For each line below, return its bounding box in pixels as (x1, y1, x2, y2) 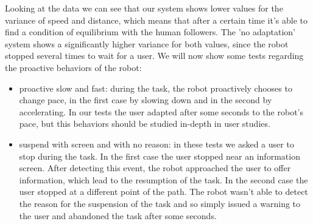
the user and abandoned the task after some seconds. (19, 209, 217, 222)
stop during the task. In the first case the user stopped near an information (19, 149, 300, 162)
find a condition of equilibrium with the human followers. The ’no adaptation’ (5, 25, 296, 38)
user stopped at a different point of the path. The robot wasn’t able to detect (19, 185, 308, 198)
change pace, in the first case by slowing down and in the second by (19, 93, 272, 106)
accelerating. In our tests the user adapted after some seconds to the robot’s (19, 105, 303, 118)
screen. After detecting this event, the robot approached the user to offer (19, 161, 291, 174)
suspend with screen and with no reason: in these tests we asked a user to (19, 137, 294, 150)
